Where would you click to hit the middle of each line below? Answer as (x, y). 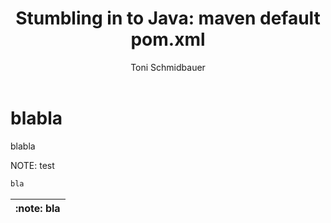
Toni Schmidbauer (168, 67)
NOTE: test (32, 165)
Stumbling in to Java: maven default (168, 18)
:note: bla (38, 208)
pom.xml (168, 39)
